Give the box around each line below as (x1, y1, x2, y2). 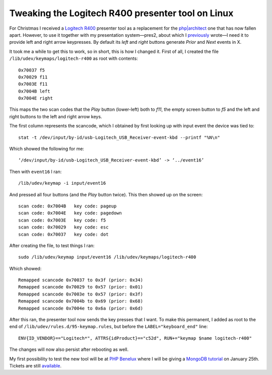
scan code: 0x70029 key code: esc (18, 224, 109, 230)
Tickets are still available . (9, 363, 61, 368)
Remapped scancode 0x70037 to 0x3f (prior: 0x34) (18, 277, 144, 283)
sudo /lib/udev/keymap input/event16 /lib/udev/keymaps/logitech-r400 (18, 254, 196, 260)
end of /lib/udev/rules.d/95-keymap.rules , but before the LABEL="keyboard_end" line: (9, 324, 208, 330)
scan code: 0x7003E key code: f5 (18, 217, 106, 223)
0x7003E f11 (18, 81, 48, 87)
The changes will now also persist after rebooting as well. (9, 346, 129, 352)
